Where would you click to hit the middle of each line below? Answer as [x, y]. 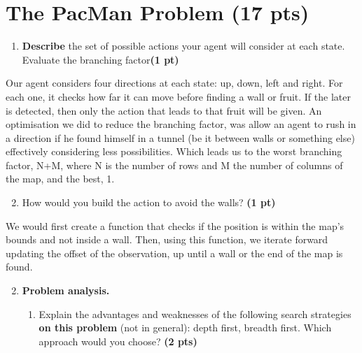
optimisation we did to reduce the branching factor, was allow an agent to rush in [181, 124]
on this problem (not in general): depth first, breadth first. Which [185, 327]
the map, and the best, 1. [60, 179]
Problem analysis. [66, 290]
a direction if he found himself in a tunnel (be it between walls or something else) [180, 137]
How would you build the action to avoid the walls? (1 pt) [149, 202]
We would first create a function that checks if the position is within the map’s [175, 225]
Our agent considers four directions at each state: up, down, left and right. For [174, 83]
